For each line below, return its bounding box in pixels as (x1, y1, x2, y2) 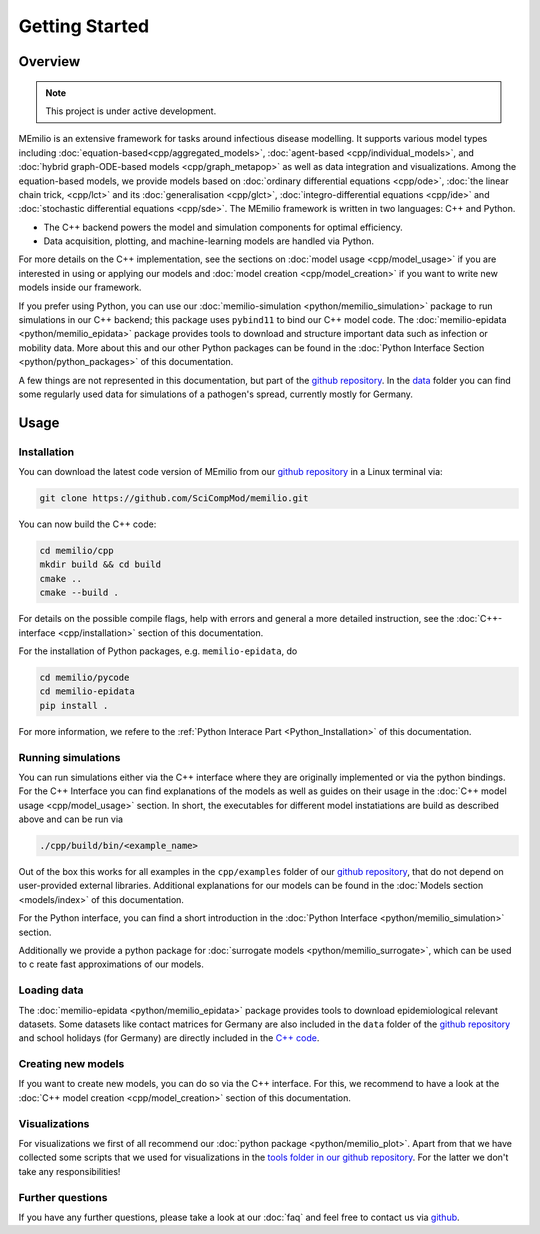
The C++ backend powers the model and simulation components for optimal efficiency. (43, 221, 404, 233)
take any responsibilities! (18, 1165, 121, 1177)
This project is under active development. (45, 105, 217, 117)
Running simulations (18, 750, 121, 764)
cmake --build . (39, 587, 120, 599)
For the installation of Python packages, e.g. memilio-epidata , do (18, 645, 298, 657)
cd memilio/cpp (39, 545, 114, 557)
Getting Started (18, 15, 150, 37)
